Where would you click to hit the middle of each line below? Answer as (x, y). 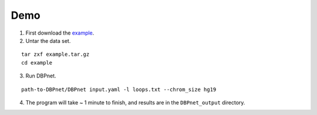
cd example (37, 62)
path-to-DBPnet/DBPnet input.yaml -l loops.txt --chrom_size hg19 (119, 89)
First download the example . (60, 33)
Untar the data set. (48, 40)
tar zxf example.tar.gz (55, 55)
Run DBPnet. (41, 76)
